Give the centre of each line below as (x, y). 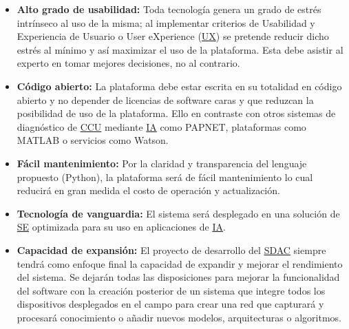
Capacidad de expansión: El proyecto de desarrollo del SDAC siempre (171, 250)
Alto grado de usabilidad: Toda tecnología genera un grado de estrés (169, 9)
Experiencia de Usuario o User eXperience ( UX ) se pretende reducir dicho (173, 36)
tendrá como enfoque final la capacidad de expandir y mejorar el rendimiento (180, 263)
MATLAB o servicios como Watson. (93, 140)
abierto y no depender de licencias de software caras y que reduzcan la (165, 99)
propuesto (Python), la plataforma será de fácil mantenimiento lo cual (165, 177)
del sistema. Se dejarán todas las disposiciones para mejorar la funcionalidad (178, 277)
